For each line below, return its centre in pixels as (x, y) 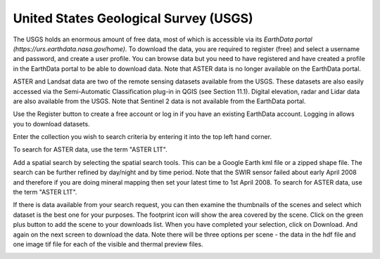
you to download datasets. (52, 124)
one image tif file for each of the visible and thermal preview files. (108, 244)
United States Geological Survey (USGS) (133, 18)
